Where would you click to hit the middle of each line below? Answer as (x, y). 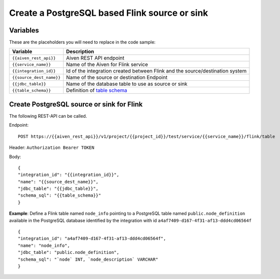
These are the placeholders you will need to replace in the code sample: (82, 42)
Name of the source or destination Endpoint (117, 77)
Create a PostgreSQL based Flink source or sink (108, 13)
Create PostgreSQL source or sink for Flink (76, 104)
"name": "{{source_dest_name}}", (58, 182)
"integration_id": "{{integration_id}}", (69, 175)
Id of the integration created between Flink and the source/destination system (156, 71)
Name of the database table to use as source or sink (126, 84)
